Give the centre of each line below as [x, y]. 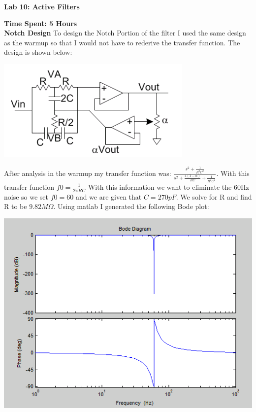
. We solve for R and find [214, 196]
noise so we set [26, 196]
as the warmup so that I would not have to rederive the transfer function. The [122, 42]
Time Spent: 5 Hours [41, 23]
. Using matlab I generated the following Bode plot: [131, 206]
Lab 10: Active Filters [42, 6]
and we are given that [109, 196]
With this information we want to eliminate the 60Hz [168, 187]
